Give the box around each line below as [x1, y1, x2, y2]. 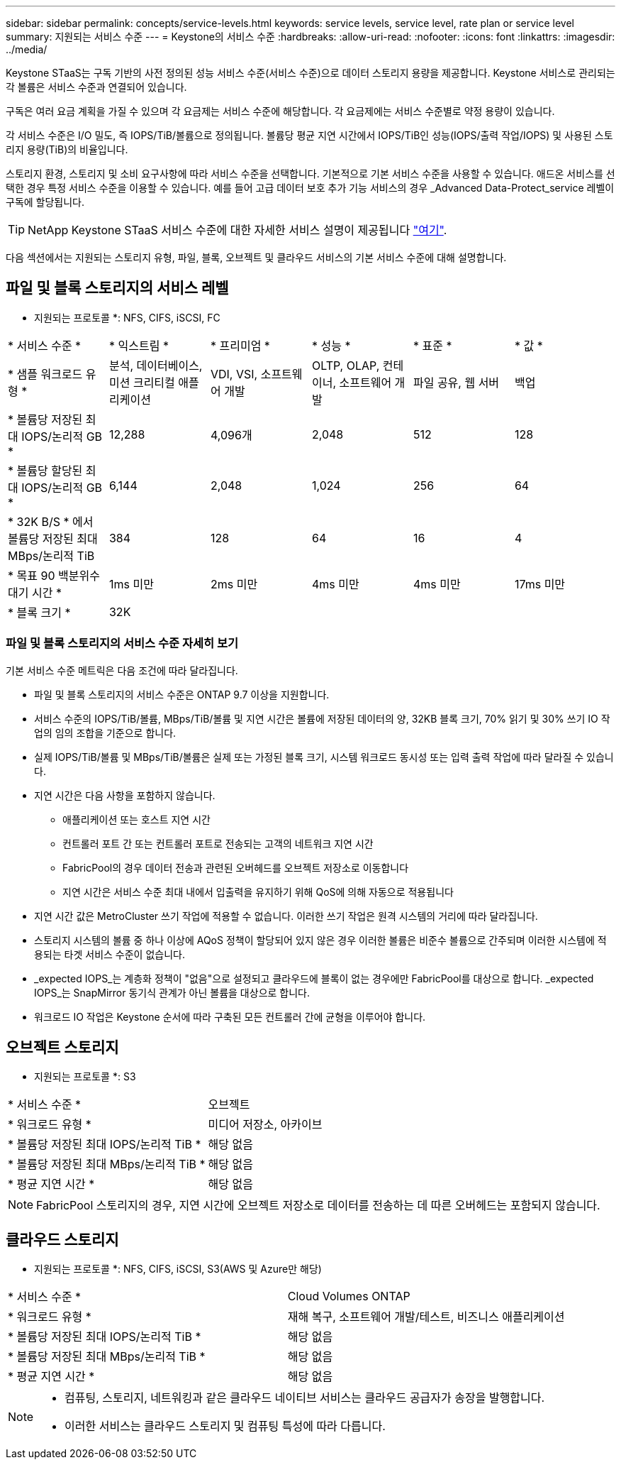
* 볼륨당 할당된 [8, 463, 83, 478]
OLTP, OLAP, [311, 358, 380, 373]
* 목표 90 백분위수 [8, 568, 100, 583]
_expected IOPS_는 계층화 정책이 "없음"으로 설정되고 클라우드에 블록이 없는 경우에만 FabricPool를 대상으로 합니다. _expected [34, 972, 594, 984]
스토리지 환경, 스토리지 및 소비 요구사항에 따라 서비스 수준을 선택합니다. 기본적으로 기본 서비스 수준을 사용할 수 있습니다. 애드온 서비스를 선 [6, 168, 615, 180]
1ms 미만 [108, 576, 154, 591]
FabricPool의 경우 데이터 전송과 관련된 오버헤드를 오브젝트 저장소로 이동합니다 [62, 861, 409, 874]
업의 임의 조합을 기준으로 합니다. [34, 726, 177, 739]
